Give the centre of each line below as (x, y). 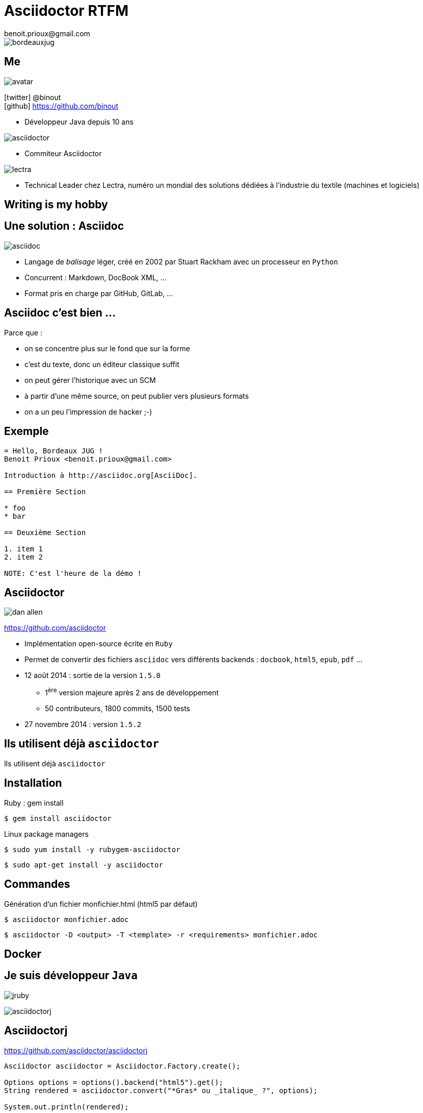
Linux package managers (46, 834)
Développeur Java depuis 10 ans (79, 122)
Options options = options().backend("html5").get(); (114, 1082)
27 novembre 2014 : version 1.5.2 (83, 724)
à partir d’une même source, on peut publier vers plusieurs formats (137, 396)
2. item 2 (23, 557)
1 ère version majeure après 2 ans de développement (132, 692)
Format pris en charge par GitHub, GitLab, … (99, 293)
